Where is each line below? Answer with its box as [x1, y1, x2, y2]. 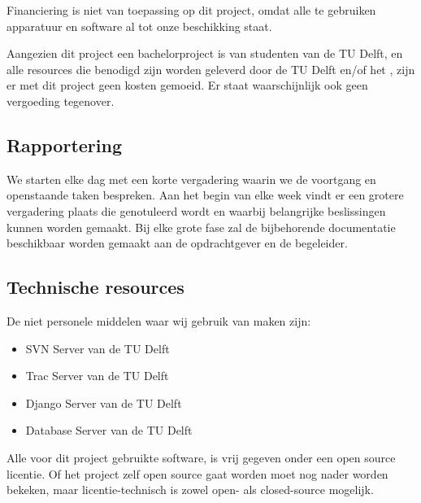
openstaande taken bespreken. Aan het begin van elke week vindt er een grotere [7, 186, 404, 203]
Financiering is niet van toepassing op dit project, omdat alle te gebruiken [7, 2, 376, 18]
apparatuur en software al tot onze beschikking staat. [7, 17, 272, 34]
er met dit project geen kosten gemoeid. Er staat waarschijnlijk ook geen [7, 77, 368, 94]
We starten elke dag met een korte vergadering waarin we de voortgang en [7, 170, 376, 187]
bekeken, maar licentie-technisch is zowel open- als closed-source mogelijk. [7, 481, 374, 498]
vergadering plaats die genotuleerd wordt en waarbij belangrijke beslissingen [7, 202, 386, 219]
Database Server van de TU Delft [25, 422, 193, 439]
